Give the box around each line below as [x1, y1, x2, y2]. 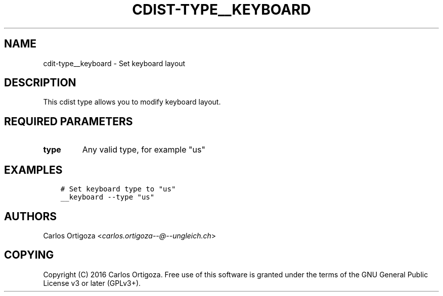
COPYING [4, 249, 54, 262]
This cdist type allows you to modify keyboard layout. [43, 97, 221, 107]
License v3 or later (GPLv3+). [43, 278, 141, 287]
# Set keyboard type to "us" [60, 185, 176, 193]
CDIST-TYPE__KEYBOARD [132, 1, 311, 18]
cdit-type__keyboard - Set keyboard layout [43, 59, 186, 68]
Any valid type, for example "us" [82, 144, 205, 155]
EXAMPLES [4, 163, 63, 176]
